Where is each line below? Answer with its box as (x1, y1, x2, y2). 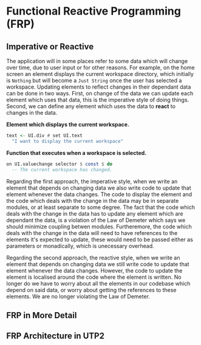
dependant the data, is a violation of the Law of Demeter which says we (6, 216, 186, 224)
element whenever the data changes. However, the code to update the (6, 267, 183, 274)
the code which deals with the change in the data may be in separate (6, 197, 179, 204)
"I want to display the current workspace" (12, 138, 123, 144)
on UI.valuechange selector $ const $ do (6, 161, 113, 167)
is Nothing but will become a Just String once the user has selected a (6, 77, 182, 84)
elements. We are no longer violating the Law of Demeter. (6, 293, 151, 300)
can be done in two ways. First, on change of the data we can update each (6, 90, 194, 97)
